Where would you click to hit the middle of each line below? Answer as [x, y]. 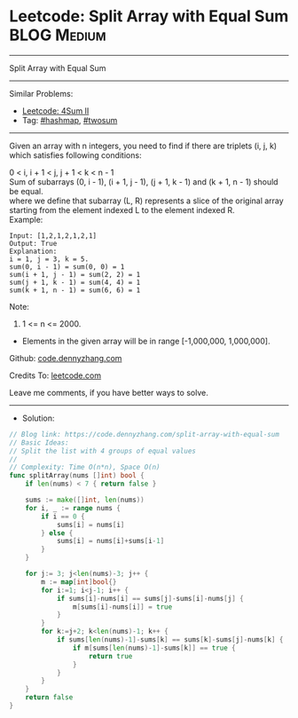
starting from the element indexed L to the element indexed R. [122, 209]
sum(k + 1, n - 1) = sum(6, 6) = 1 [75, 290]
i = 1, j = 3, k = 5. [49, 259]
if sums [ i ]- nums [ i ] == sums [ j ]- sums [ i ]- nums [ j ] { [150, 598]
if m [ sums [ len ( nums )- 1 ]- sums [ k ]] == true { [154, 648]
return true [110, 656]
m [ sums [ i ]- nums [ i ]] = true [122, 607]
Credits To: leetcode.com [55, 375]
